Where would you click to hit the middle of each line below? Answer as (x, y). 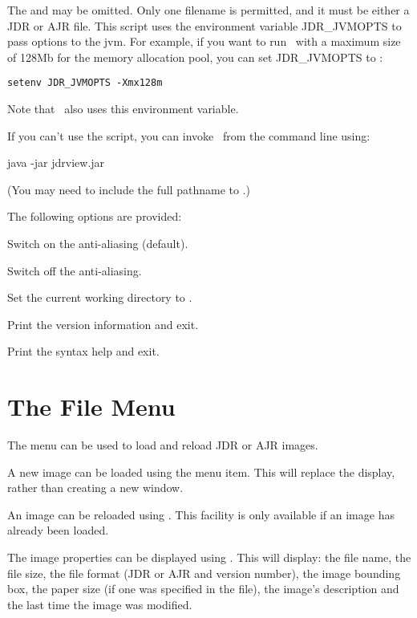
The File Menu (91, 407)
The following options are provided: (95, 216)
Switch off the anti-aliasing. (75, 270)
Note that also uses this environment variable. (123, 109)
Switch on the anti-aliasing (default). (98, 243)
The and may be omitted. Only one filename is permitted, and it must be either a (208, 10)
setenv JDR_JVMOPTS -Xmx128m (85, 83)
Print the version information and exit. (103, 324)
